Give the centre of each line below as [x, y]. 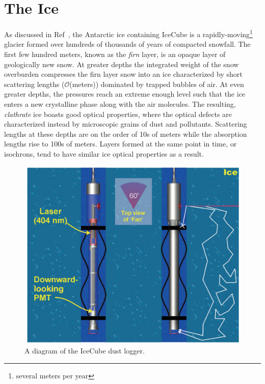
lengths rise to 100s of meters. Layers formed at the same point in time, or [121, 144]
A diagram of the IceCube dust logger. [85, 351]
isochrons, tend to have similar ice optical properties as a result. [104, 153]
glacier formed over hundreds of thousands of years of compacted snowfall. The [127, 44]
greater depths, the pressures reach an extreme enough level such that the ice [125, 94]
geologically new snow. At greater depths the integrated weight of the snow [122, 64]
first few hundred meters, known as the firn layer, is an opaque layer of [115, 54]
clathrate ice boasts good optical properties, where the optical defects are [118, 114]
